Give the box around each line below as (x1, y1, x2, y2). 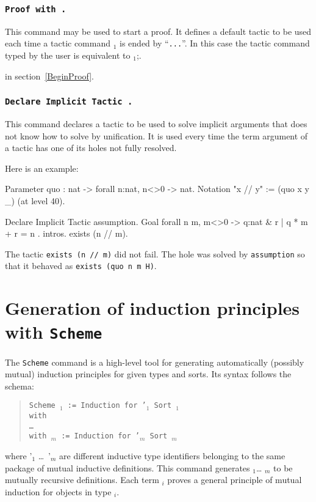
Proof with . (5, 4, 66, 14)
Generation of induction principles (5, 295, 300, 320)
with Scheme (5, 319, 102, 344)
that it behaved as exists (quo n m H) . (5, 259, 157, 272)
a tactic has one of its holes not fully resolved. (5, 141, 177, 154)
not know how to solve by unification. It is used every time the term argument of (5, 129, 308, 142)
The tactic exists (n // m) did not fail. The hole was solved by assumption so (5, 247, 305, 260)
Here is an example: (5, 161, 79, 174)
